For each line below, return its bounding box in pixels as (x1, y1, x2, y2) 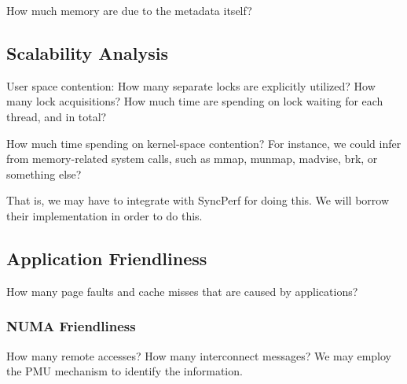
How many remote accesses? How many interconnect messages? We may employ (6, 347, 391, 364)
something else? (6, 165, 82, 182)
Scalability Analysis (6, 40, 168, 65)
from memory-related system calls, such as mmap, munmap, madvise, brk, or (6, 150, 378, 167)
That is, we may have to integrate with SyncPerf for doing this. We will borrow (6, 192, 390, 209)
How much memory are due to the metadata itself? (6, 2, 252, 18)
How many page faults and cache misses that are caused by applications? (6, 282, 358, 299)
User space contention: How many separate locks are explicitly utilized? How (6, 77, 376, 94)
